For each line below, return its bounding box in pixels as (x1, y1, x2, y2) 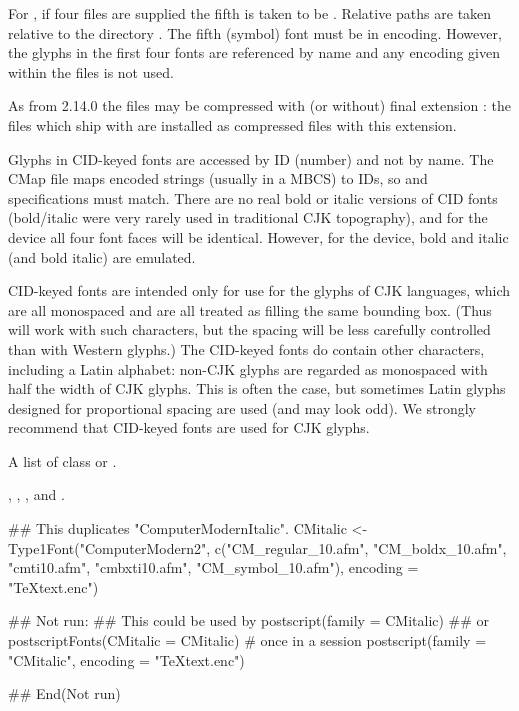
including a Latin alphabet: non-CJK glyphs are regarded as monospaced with (8, 358, 488, 379)
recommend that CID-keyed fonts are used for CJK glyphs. (8, 417, 370, 438)
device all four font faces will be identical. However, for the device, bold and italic (8, 226, 509, 247)
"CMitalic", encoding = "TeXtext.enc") (8, 649, 245, 670)
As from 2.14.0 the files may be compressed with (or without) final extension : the (8, 95, 511, 116)
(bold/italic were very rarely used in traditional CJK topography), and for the (8, 207, 488, 228)
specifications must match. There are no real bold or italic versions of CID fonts (8, 187, 498, 208)
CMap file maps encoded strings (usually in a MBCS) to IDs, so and (8, 168, 428, 189)
